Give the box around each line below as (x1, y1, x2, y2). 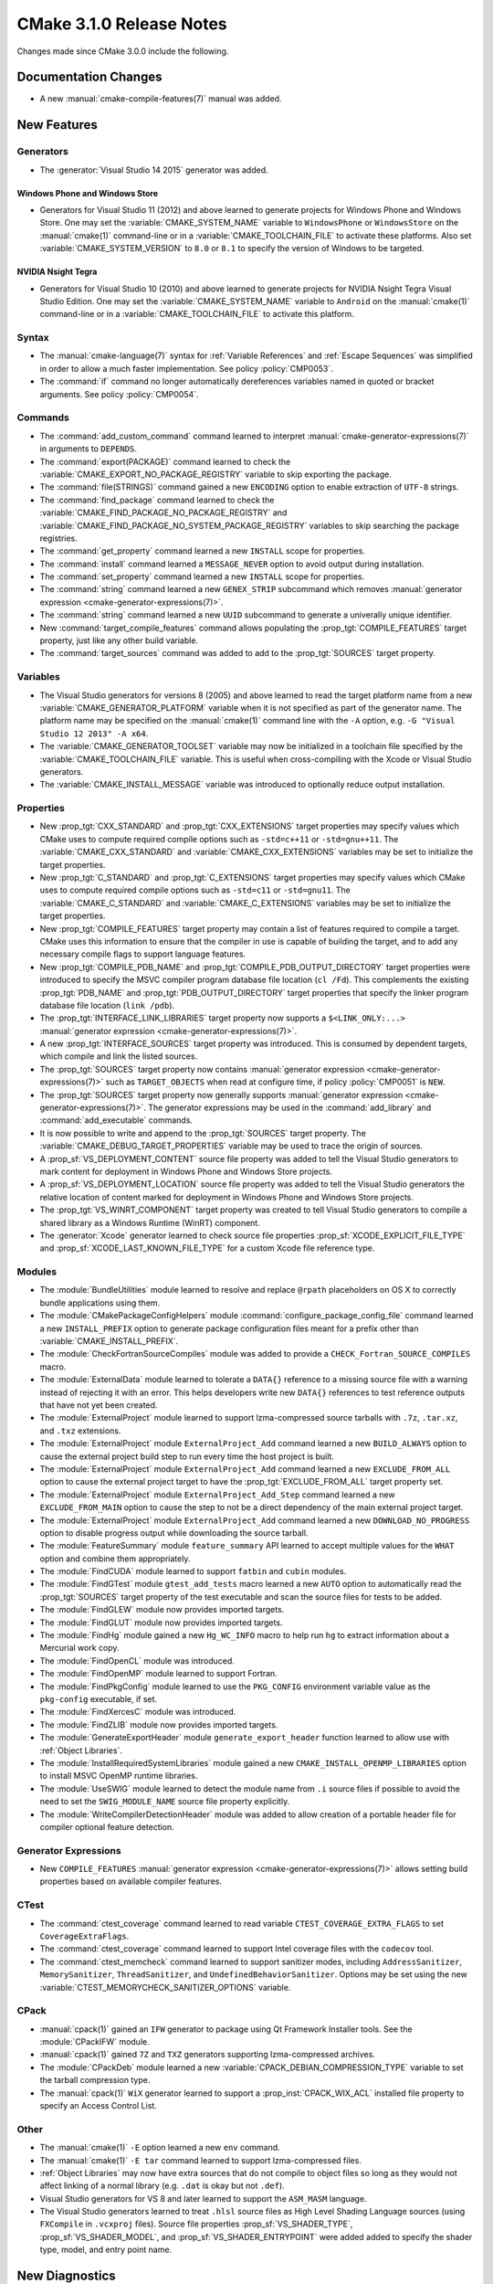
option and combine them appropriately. (39, 1553, 191, 1564)
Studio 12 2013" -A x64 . (39, 727, 149, 739)
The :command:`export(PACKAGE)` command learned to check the (39, 456, 291, 467)
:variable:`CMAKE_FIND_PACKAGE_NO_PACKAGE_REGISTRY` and (39, 507, 288, 518)
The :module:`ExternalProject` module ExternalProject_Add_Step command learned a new (39, 1489, 396, 1500)
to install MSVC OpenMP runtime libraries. (39, 1771, 198, 1782)
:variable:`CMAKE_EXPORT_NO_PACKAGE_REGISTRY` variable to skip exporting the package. (39, 469, 393, 480)
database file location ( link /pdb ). (39, 999, 175, 1010)
